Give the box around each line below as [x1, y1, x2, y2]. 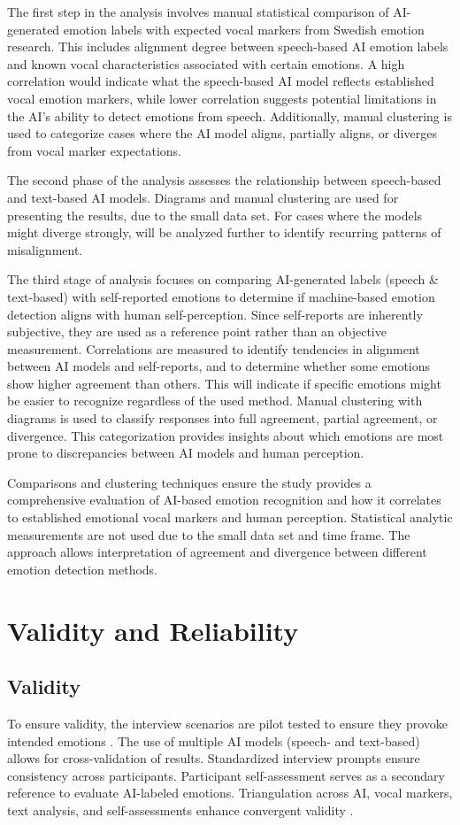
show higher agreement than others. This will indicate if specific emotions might [7, 374, 441, 392]
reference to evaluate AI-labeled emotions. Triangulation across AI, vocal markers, [7, 783, 453, 802]
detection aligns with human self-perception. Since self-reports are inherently [7, 305, 423, 323]
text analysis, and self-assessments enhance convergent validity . [7, 800, 354, 819]
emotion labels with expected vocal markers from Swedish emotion [63, 19, 425, 38]
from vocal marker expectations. [7, 141, 181, 159]
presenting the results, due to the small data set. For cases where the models [7, 205, 423, 224]
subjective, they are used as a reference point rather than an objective [7, 322, 387, 341]
